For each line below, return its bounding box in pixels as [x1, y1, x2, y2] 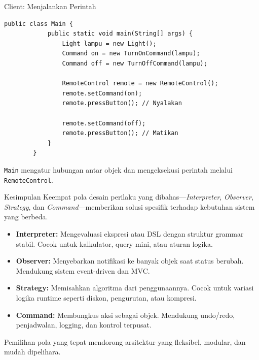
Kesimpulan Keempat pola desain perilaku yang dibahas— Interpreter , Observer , [4, 191, 253, 202]
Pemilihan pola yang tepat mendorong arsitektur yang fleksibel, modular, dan [4, 336, 246, 347]
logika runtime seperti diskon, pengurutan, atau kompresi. [16, 292, 197, 303]
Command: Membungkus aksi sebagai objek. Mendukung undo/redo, [16, 309, 235, 320]
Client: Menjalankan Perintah [4, 1, 96, 11]
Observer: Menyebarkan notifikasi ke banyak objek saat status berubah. [16, 255, 244, 266]
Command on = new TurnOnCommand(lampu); [62, 50, 200, 57]
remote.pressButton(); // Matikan [62, 129, 178, 137]
